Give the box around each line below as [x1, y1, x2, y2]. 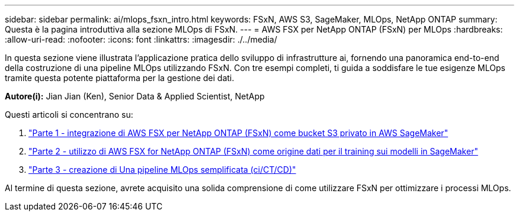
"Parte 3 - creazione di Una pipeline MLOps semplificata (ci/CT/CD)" [28, 165, 296, 175]
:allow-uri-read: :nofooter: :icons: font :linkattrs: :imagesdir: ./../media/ [5, 34, 277, 44]
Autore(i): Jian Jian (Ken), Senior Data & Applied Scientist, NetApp [5, 91, 265, 101]
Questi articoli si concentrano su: [5, 109, 133, 120]
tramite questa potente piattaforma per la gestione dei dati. [5, 73, 235, 83]
